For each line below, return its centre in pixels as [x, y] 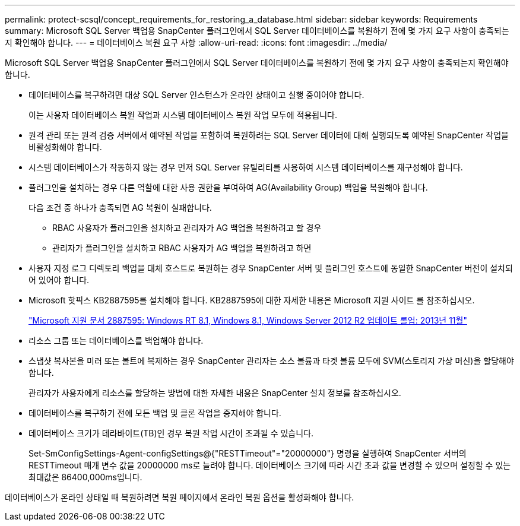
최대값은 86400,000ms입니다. [85, 477]
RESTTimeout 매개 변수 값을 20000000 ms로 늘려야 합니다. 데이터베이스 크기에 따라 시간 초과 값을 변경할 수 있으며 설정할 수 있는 [270, 465]
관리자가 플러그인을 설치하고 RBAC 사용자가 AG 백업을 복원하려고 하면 [182, 248]
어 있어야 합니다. [59, 280]
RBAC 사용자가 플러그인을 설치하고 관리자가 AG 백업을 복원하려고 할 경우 [187, 228]
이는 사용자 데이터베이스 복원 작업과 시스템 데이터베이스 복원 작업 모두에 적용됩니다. [183, 115]
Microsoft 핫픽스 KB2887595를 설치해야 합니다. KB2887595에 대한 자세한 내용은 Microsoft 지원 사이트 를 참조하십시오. [252, 300]
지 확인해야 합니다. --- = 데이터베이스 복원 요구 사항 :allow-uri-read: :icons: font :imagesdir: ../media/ [196, 42]
